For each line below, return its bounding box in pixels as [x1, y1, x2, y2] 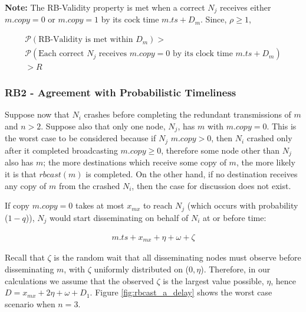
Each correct [38, 50, 84, 58]
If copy [5, 199, 29, 212]
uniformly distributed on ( [94, 263, 189, 275]
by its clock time [172, 50, 233, 58]
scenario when [5, 297, 55, 310]
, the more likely [236, 156, 295, 168]
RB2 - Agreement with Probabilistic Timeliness [5, 85, 236, 100]
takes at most [75, 199, 124, 212]
